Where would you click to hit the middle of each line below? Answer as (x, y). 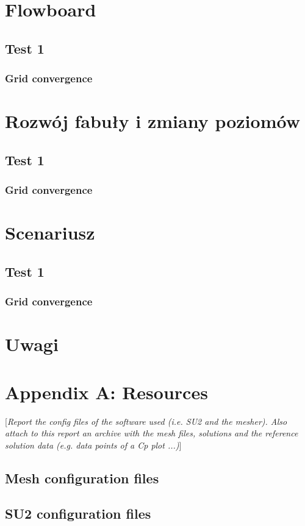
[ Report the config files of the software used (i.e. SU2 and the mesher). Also (146, 421)
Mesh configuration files (82, 478)
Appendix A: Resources (106, 392)
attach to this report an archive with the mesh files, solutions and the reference (152, 433)
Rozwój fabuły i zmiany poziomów (152, 121)
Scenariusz (50, 233)
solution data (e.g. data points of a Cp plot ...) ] (93, 445)
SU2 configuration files (78, 514)
